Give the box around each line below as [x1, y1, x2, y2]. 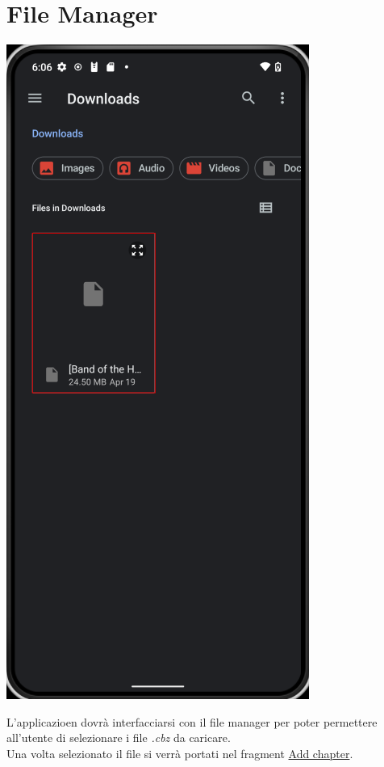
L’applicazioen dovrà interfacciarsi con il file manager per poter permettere [6, 713, 378, 730]
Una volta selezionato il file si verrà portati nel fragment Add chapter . [6, 744, 353, 761]
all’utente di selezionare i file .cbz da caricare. [6, 729, 231, 746]
